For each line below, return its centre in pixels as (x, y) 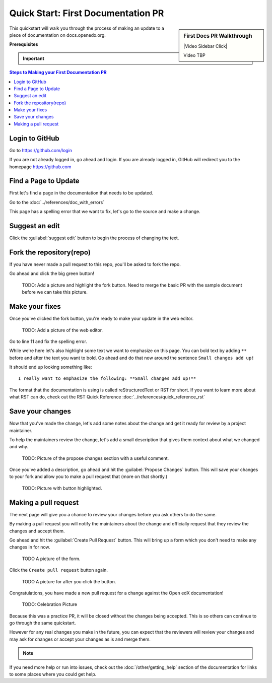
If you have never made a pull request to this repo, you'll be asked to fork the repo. (95, 264)
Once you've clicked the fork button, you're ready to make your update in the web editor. (101, 319)
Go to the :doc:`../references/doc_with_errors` (57, 202)
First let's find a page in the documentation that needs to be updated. (81, 193)
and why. (19, 447)
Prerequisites (24, 44)
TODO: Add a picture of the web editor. (62, 330)
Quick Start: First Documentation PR (87, 13)
